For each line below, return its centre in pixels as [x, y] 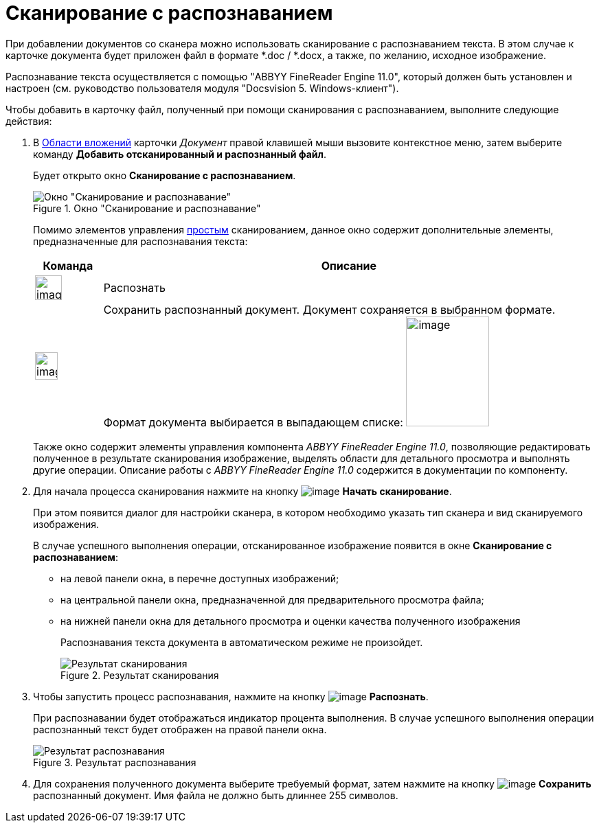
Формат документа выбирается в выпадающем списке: [253, 422]
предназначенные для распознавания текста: [140, 241]
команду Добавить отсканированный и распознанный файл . [180, 154]
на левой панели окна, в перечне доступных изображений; [200, 578]
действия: [29, 121]
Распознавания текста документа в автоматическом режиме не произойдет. [242, 642]
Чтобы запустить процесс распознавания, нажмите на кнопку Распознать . [231, 696]
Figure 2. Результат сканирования [140, 675]
